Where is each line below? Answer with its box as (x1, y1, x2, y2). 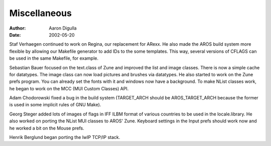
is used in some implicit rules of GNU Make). (9, 102, 101, 108)
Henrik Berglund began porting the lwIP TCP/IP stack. (9, 134, 120, 140)
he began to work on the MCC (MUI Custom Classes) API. (9, 85, 129, 91)
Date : (9, 32, 21, 38)
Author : (9, 25, 26, 31)
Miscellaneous (9, 8, 72, 19)
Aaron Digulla (49, 25, 77, 31)
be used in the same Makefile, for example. (9, 55, 99, 61)
